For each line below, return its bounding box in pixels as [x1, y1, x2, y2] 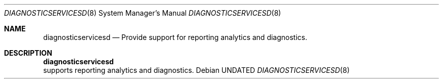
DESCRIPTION [4, 49, 53, 57]
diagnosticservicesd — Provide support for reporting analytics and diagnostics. [43, 33, 307, 41]
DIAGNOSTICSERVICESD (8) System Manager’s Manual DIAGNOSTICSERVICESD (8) [4, 9, 281, 17]
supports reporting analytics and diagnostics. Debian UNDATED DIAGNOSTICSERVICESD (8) [43, 66, 350, 74]
